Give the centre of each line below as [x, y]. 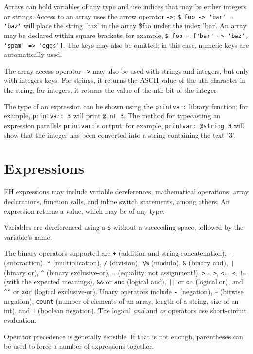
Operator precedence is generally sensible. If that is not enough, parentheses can [124, 336]
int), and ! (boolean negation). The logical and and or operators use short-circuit [125, 310]
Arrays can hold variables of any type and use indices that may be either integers [125, 6]
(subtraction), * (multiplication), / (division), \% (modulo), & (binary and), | [119, 263]
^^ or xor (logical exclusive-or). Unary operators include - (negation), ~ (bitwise [124, 291]
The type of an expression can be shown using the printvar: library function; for [126, 106]
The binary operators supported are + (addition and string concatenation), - [118, 253]
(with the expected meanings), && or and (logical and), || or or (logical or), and [124, 282]
